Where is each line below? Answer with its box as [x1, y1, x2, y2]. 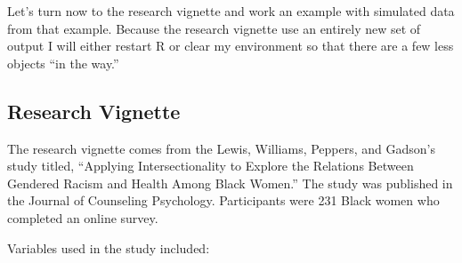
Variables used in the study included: [7, 238, 210, 257]
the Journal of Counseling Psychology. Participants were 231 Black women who [7, 191, 440, 210]
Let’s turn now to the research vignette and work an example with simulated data [7, 2, 455, 20]
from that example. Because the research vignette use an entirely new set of [7, 19, 421, 37]
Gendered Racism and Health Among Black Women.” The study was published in [7, 173, 453, 192]
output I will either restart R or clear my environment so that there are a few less [7, 36, 454, 55]
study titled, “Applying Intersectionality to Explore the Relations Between [7, 156, 414, 175]
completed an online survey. [7, 208, 158, 227]
